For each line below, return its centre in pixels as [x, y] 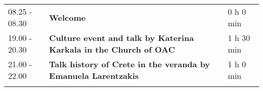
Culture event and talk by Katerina [122, 38]
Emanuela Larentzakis [94, 76]
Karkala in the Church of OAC [112, 49]
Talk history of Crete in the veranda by [130, 64]
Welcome [68, 17]
